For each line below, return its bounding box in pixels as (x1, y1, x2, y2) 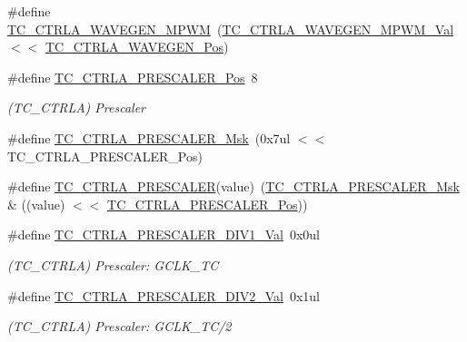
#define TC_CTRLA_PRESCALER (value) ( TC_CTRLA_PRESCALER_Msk (7, 177, 460, 196)
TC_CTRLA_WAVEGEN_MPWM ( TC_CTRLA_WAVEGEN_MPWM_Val (7, 19, 454, 38)
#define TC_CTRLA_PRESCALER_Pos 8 (7, 67, 258, 86)
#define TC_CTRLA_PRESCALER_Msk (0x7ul (7, 128, 291, 147)
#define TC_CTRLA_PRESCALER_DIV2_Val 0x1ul (7, 286, 321, 305)
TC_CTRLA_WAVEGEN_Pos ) (45, 37, 229, 56)
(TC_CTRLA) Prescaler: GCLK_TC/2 (7, 317, 232, 336)
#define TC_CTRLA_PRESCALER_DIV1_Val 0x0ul (7, 225, 321, 244)
